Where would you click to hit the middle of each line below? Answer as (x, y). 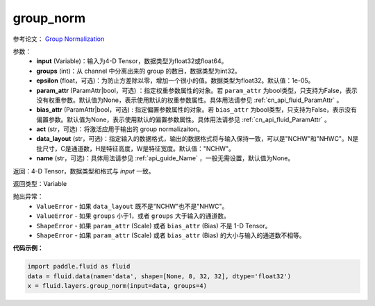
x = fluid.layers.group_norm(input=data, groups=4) (117, 286)
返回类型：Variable (40, 184)
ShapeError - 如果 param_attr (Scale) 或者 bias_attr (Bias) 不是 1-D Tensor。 (154, 226)
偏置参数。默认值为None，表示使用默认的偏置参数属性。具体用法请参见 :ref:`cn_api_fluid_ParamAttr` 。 (184, 119)
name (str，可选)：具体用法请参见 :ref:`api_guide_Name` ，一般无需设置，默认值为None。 (165, 158)
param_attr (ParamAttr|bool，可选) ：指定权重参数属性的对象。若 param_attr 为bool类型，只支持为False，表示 (197, 90)
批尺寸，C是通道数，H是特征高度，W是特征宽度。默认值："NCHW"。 (136, 148)
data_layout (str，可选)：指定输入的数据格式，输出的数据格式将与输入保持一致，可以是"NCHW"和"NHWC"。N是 (198, 139)
